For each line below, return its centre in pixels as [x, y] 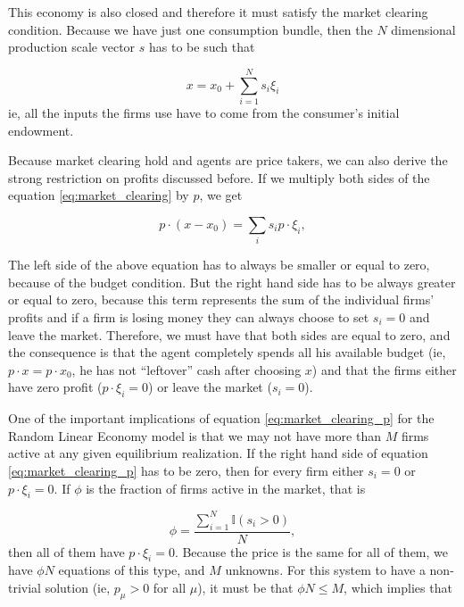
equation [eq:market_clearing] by [99, 195]
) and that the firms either [384, 369]
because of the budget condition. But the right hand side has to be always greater [232, 282]
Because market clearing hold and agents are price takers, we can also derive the [228, 160]
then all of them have [66, 551]
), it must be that [245, 588]
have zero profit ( [55, 387]
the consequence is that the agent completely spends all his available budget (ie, [227, 352]
